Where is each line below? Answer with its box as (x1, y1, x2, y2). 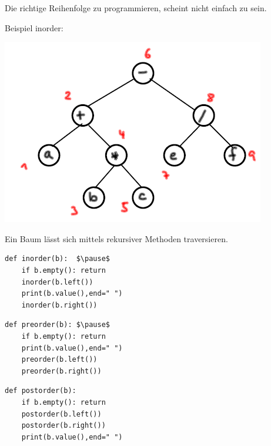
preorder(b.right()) (21, 366, 102, 375)
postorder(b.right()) (21, 421, 106, 430)
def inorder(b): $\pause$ (5, 255, 110, 263)
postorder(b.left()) (21, 409, 102, 418)
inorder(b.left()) (21, 277, 93, 286)
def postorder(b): (5, 386, 76, 395)
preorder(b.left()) (21, 355, 98, 364)
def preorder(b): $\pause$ (5, 321, 110, 329)
